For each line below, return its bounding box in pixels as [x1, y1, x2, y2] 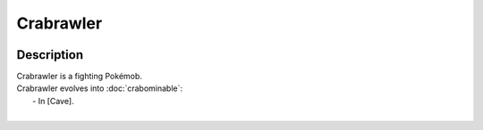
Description [16, 47, 84, 62]
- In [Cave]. [32, 95, 75, 106]
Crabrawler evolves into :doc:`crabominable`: [16, 83, 183, 93]
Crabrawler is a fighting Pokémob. [16, 71, 143, 82]
